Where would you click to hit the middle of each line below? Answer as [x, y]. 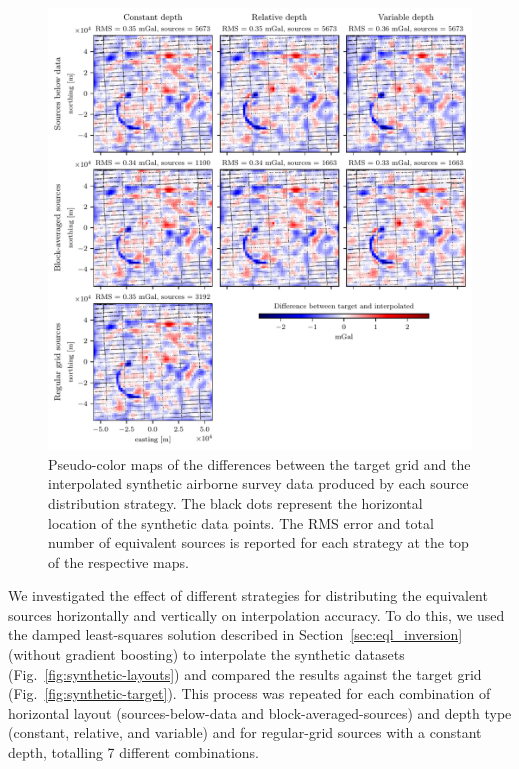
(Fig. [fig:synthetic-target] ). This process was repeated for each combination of [249, 693]
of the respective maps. [118, 561]
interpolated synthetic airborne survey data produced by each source [258, 483]
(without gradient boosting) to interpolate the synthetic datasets [206, 654]
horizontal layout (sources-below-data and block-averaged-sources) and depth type [260, 712]
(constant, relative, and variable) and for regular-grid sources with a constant [245, 732]
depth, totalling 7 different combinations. [133, 752]
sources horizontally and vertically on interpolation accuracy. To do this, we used [256, 614]
